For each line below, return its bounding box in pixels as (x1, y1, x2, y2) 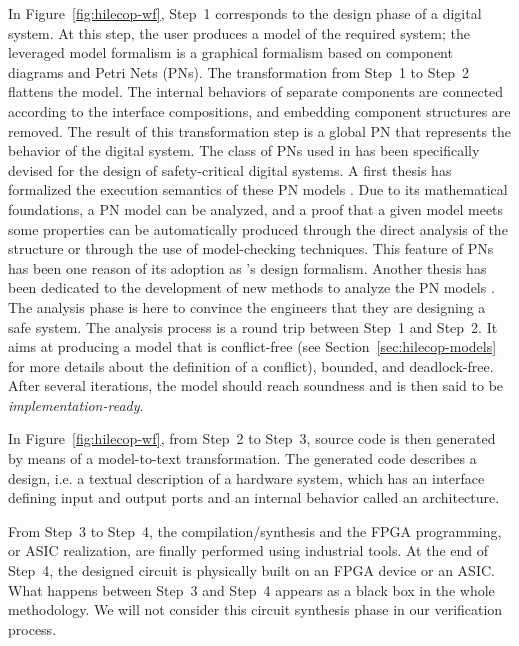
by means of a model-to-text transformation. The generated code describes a (8, 448, 477, 469)
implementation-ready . (8, 394, 144, 415)
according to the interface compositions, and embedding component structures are (8, 100, 511, 121)
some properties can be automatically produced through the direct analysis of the (8, 218, 508, 239)
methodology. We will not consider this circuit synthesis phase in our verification (8, 599, 503, 620)
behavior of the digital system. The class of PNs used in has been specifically (8, 140, 480, 161)
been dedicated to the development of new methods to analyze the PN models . (8, 277, 495, 298)
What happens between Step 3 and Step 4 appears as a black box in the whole (8, 579, 495, 600)
